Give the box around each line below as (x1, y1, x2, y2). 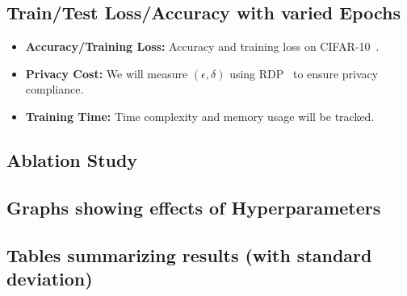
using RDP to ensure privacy (229, 65, 379, 81)
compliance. (25, 81, 84, 98)
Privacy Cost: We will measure (25, 65, 188, 81)
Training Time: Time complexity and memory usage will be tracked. (25, 107, 375, 124)
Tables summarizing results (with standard (6, 242, 372, 267)
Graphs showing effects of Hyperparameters (6, 194, 381, 219)
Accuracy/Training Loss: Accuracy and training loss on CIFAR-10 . (25, 38, 380, 55)
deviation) (6, 265, 93, 290)
